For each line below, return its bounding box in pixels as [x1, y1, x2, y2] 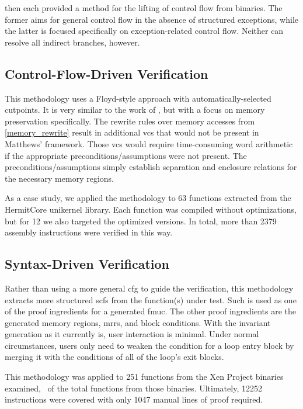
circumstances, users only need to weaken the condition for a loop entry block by [5, 339, 294, 351]
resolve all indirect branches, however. [5, 36, 140, 48]
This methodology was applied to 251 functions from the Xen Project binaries [5, 370, 284, 383]
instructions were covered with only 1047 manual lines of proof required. [5, 393, 263, 405]
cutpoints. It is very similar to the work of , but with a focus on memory [5, 103, 265, 116]
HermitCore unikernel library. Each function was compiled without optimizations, [5, 203, 297, 215]
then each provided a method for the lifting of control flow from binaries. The [5, 2, 283, 13]
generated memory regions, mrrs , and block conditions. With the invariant [5, 316, 271, 328]
